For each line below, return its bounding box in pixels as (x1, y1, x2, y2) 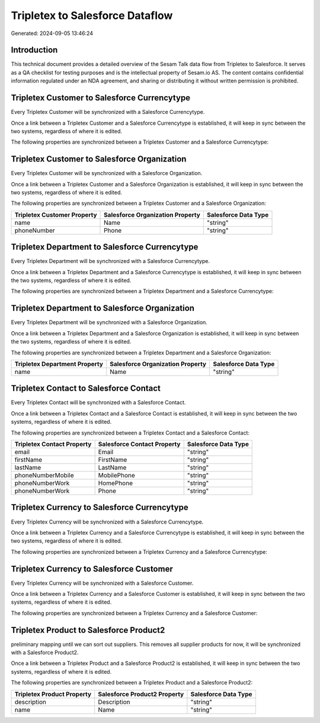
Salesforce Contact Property (98, 440, 181, 448)
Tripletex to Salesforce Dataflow (11, 9, 173, 22)
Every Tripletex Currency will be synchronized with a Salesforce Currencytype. (11, 518, 204, 525)
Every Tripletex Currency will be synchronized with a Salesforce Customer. (11, 579, 194, 586)
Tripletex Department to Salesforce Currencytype (11, 242, 199, 252)
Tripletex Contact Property (14, 440, 92, 448)
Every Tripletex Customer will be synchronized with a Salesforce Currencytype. (11, 109, 205, 116)
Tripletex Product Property (14, 690, 92, 698)
